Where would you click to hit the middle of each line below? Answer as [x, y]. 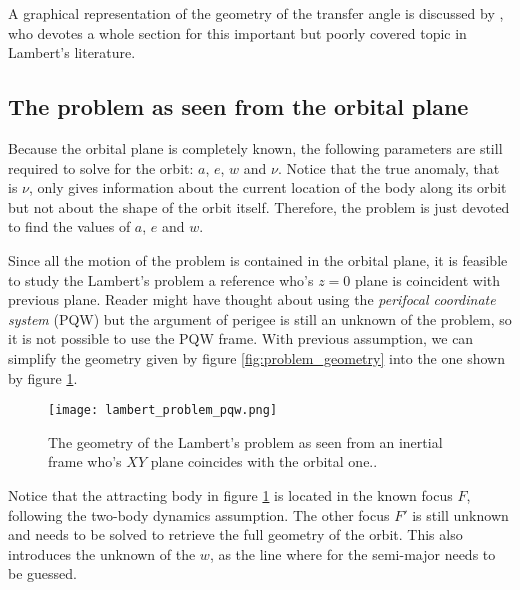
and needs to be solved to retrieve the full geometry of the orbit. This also [235, 534]
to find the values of [69, 226]
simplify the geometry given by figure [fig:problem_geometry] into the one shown [256, 357]
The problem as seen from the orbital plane [238, 106]
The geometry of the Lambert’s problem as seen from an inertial [245, 441]
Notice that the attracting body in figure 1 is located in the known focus [230, 494]
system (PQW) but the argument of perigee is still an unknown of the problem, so [260, 318]
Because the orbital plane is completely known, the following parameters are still [255, 147]
